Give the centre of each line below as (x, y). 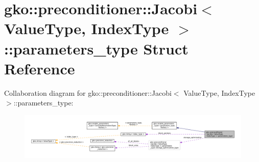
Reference (40, 68)
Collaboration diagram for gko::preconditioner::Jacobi (88, 92)
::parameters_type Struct (96, 48)
